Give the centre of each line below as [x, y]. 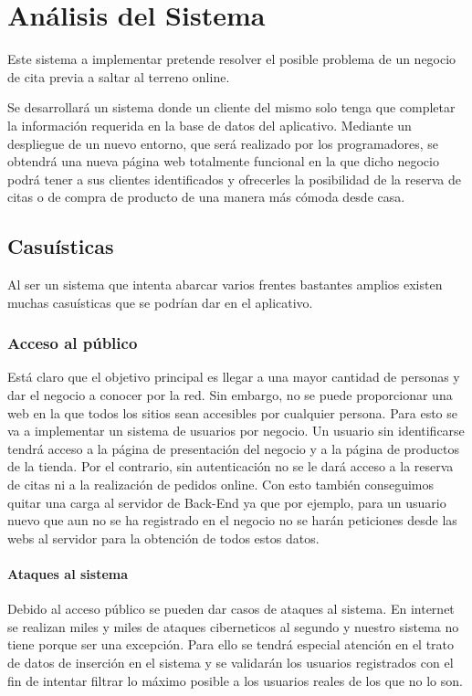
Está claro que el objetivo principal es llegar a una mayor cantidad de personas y [234, 377]
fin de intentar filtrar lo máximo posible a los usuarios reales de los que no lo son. [235, 680]
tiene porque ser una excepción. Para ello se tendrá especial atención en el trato [231, 644]
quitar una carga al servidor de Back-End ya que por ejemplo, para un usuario [227, 502]
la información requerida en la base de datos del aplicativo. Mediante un [210, 125]
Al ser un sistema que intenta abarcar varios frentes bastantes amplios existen [225, 285]
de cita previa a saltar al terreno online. [119, 76]
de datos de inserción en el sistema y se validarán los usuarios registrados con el [231, 662]
